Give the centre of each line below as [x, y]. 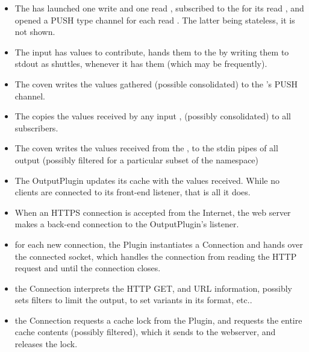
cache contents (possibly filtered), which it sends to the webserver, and [145, 332]
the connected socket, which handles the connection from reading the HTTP [156, 256]
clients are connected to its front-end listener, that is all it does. [133, 192]
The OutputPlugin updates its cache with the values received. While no [147, 180]
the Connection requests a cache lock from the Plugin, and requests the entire [158, 320]
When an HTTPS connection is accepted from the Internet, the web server [153, 212]
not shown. [35, 32]
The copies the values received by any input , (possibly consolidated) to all [153, 116]
